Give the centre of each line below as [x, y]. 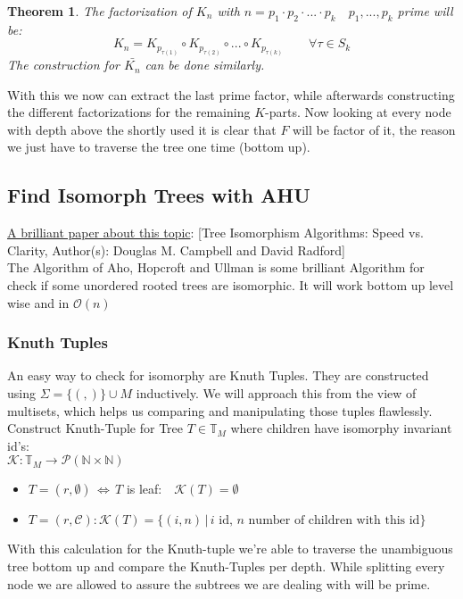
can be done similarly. [205, 65]
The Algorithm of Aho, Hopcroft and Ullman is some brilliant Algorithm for [216, 267]
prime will [425, 11]
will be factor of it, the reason [374, 129]
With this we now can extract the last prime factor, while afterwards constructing [231, 94]
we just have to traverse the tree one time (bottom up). [159, 147]
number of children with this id [334, 521]
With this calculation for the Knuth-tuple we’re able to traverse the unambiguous [230, 549]
